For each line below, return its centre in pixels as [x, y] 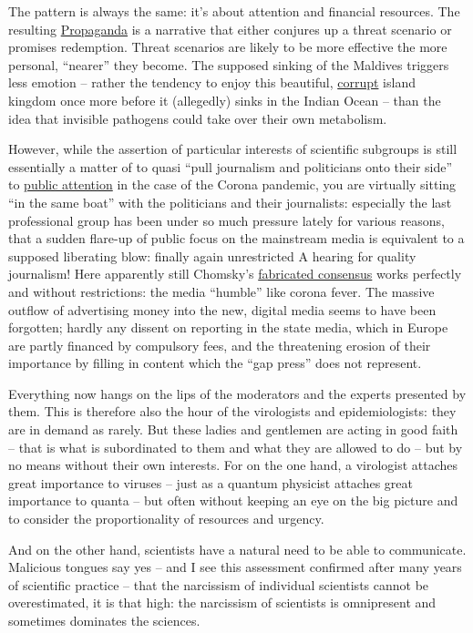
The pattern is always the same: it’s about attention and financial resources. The [234, 11]
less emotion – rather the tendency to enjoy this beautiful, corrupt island [212, 82]
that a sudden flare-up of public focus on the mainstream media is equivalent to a [236, 238]
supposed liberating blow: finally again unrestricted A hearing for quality [212, 255]
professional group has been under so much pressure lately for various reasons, [226, 220]
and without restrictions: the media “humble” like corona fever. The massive [221, 291]
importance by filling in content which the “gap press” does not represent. [215, 363]
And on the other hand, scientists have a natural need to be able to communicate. [237, 549]
